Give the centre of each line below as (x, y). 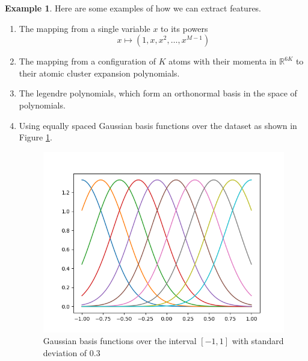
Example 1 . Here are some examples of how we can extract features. (133, 8)
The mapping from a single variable (85, 28)
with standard (258, 341)
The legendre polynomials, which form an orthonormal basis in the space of (158, 93)
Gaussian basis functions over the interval (120, 341)
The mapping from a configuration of (88, 61)
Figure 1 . (35, 137)
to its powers (184, 28)
